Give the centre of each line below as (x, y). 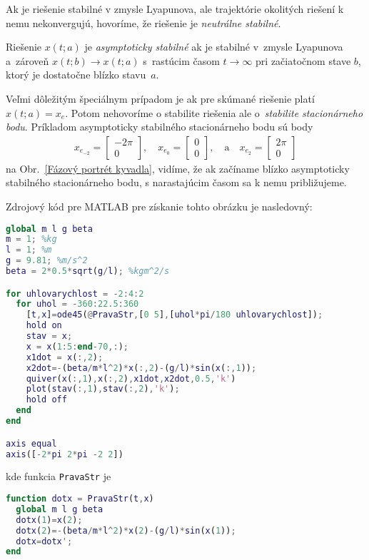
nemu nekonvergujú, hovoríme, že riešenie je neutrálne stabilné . (143, 22)
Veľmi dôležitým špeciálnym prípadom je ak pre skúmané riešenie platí (160, 98)
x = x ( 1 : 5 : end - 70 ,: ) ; (77, 346)
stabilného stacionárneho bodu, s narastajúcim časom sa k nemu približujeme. (176, 182)
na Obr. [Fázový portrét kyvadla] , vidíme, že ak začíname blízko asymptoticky (178, 168)
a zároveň (27, 60)
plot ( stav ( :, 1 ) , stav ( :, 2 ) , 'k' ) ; (103, 389)
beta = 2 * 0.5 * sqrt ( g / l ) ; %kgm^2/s (88, 271)
